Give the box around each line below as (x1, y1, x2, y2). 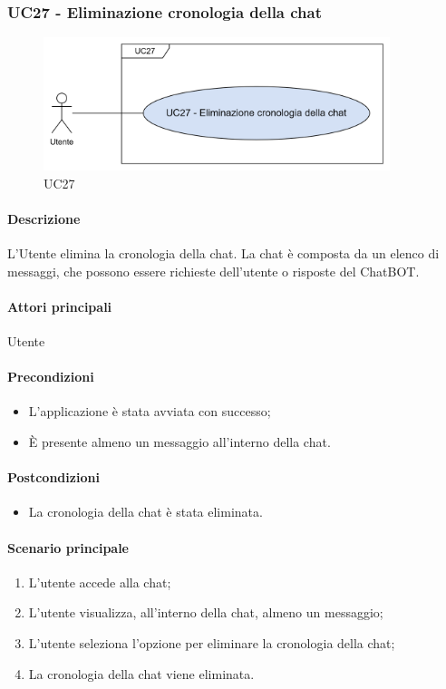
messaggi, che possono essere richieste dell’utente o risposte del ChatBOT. (7, 261, 420, 280)
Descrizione (7, 209, 81, 228)
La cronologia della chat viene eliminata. (28, 664, 255, 683)
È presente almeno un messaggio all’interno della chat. (28, 432, 331, 451)
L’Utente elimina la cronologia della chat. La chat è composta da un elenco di (7, 244, 440, 263)
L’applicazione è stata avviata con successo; (28, 402, 271, 421)
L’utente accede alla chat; (28, 572, 171, 591)
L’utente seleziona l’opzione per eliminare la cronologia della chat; (28, 633, 395, 652)
